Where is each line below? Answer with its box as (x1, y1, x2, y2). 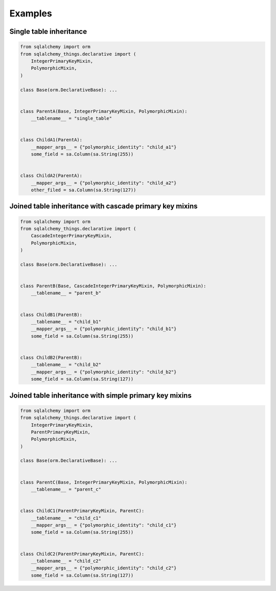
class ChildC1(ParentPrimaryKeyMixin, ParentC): (20, 508, 145, 514)
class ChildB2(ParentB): (20, 355, 83, 360)
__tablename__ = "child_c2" (31, 558, 102, 564)
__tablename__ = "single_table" (31, 116, 112, 121)
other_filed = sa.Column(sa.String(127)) (31, 187, 136, 193)
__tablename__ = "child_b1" (31, 319, 102, 325)
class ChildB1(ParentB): (20, 312, 83, 317)
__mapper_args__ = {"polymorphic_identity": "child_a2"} (31, 180, 177, 186)
